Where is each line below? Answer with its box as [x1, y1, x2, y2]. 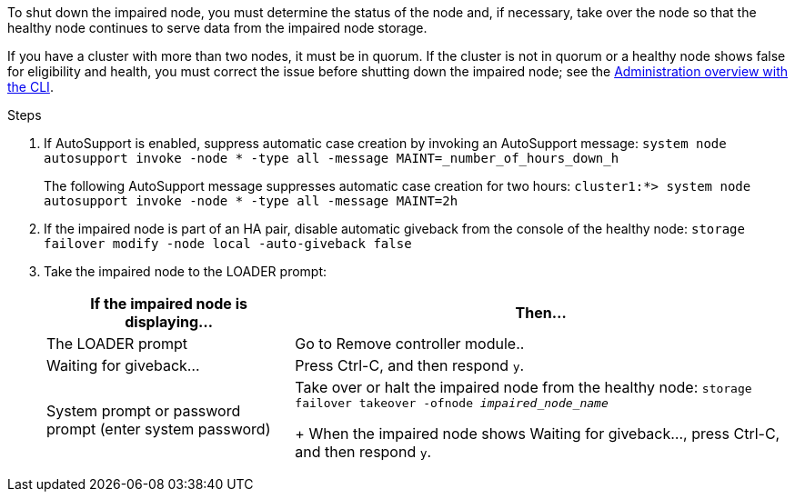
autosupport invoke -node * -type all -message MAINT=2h [44, 194, 458, 208]
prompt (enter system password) [46, 419, 271, 438]
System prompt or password [46, 401, 241, 420]
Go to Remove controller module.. [295, 334, 525, 353]
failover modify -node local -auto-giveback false [44, 236, 412, 251]
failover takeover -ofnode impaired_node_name [295, 396, 609, 410]
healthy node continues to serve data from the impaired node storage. [7, 20, 428, 35]
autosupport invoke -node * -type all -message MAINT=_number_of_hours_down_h [44, 151, 619, 165]
